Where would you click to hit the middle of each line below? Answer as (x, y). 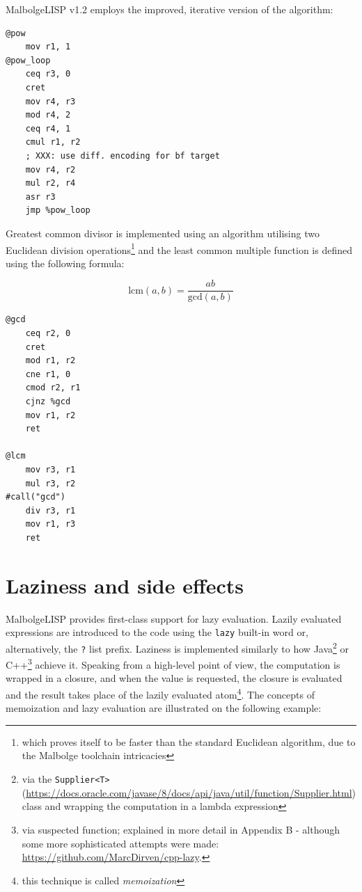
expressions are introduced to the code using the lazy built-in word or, (157, 632)
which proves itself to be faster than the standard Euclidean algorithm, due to (189, 741)
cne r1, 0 (48, 374)
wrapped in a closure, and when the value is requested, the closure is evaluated (174, 678)
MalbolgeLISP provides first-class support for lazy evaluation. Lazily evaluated (174, 618)
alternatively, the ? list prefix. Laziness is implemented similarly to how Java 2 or (178, 647)
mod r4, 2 (48, 115)
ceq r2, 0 (48, 333)
